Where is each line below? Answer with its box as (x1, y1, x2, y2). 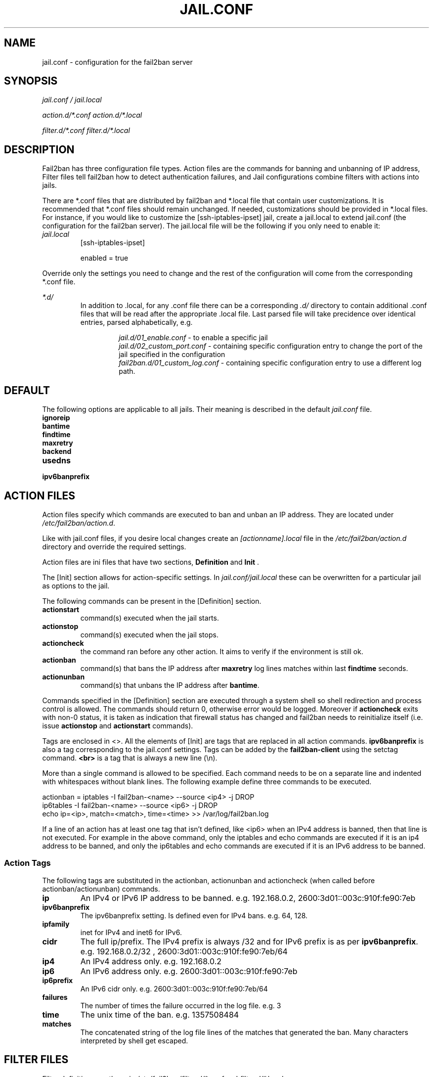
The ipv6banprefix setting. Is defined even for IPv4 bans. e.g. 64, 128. (80, 911, 308, 920)
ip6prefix (42, 976, 73, 985)
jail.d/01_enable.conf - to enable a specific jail (119, 333, 268, 342)
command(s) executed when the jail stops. (80, 630, 218, 639)
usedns (42, 455, 71, 466)
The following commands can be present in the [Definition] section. (42, 596, 261, 605)
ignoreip (42, 413, 70, 422)
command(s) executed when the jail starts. (80, 613, 219, 622)
